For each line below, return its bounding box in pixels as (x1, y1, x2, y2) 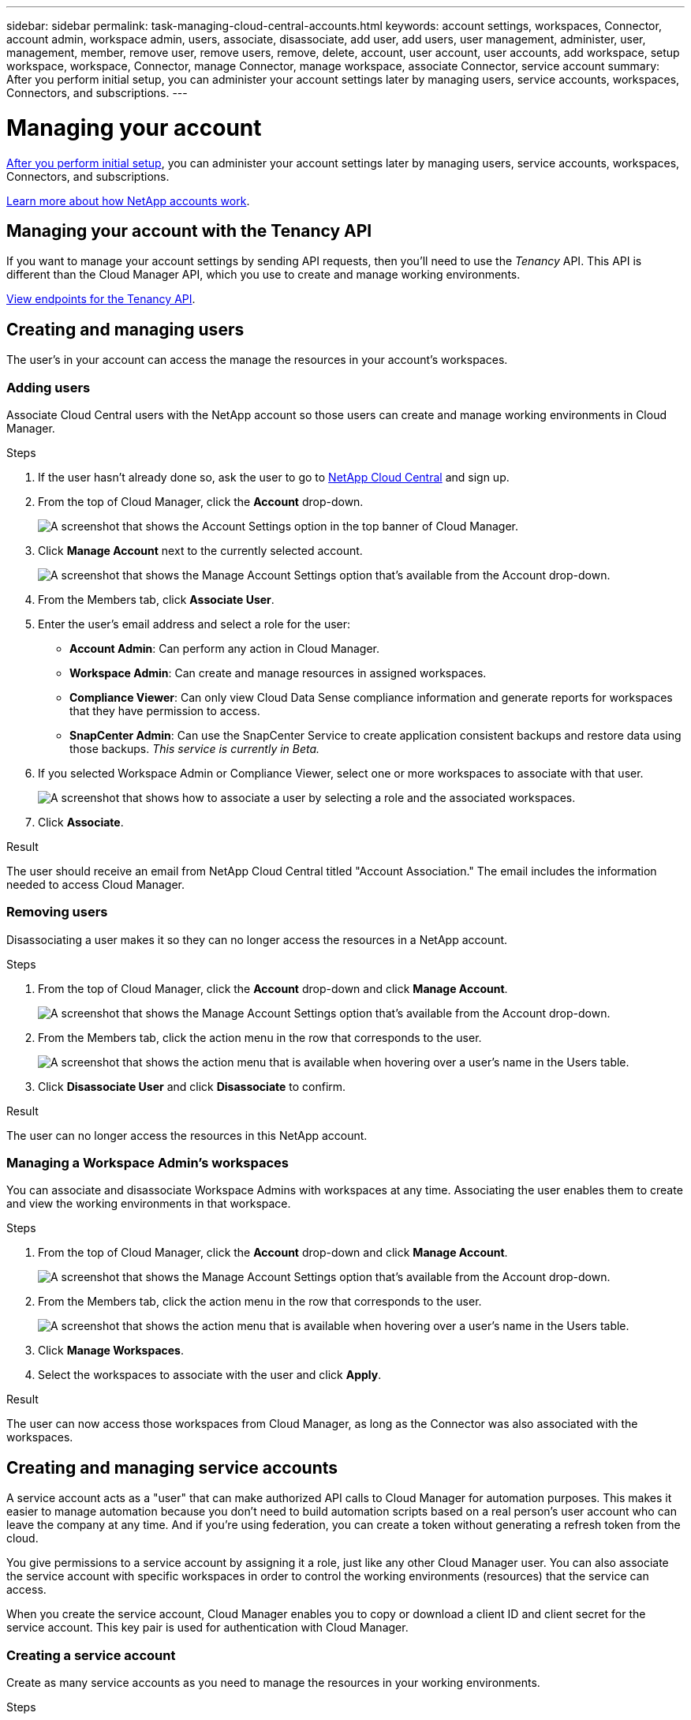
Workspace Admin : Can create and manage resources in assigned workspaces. (69, 665, 487, 680)
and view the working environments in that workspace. (6, 1197, 291, 1211)
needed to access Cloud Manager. (6, 877, 185, 891)
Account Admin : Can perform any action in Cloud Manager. (69, 641, 380, 655)
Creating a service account (6, 1647, 176, 1663)
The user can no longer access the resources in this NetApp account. (6, 1128, 368, 1142)
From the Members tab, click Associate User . (38, 592, 275, 606)
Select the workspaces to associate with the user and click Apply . (38, 1368, 382, 1382)
